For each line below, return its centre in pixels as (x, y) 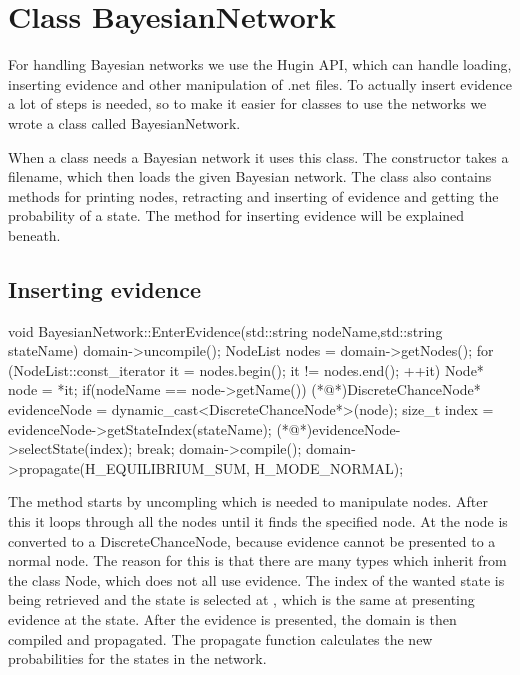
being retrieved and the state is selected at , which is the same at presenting (241, 599)
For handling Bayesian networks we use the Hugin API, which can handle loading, (260, 64)
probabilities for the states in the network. (137, 658)
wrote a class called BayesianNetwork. (124, 122)
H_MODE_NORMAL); (329, 467)
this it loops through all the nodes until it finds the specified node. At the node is (258, 521)
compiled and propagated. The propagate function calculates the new (220, 638)
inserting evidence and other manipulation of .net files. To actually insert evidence (260, 83)
